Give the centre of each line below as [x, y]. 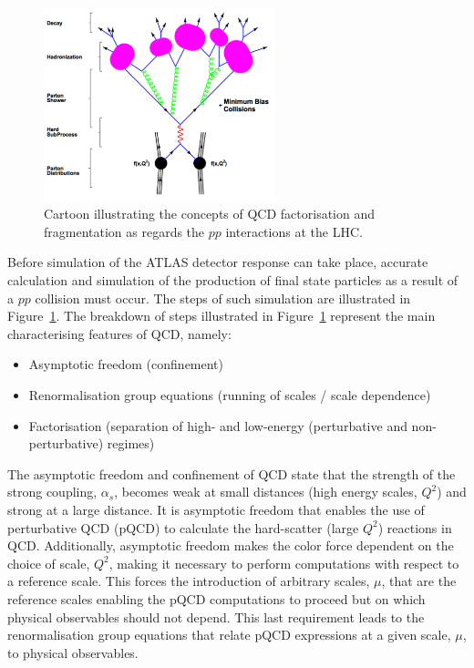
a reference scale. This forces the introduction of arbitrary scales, [189, 581]
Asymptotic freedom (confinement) [126, 364]
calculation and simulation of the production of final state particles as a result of [233, 280]
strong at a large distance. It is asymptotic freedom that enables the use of [216, 510]
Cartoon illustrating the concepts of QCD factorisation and [210, 214]
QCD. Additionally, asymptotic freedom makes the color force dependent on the [231, 545]
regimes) [131, 443]
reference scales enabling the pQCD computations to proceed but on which [216, 598]
